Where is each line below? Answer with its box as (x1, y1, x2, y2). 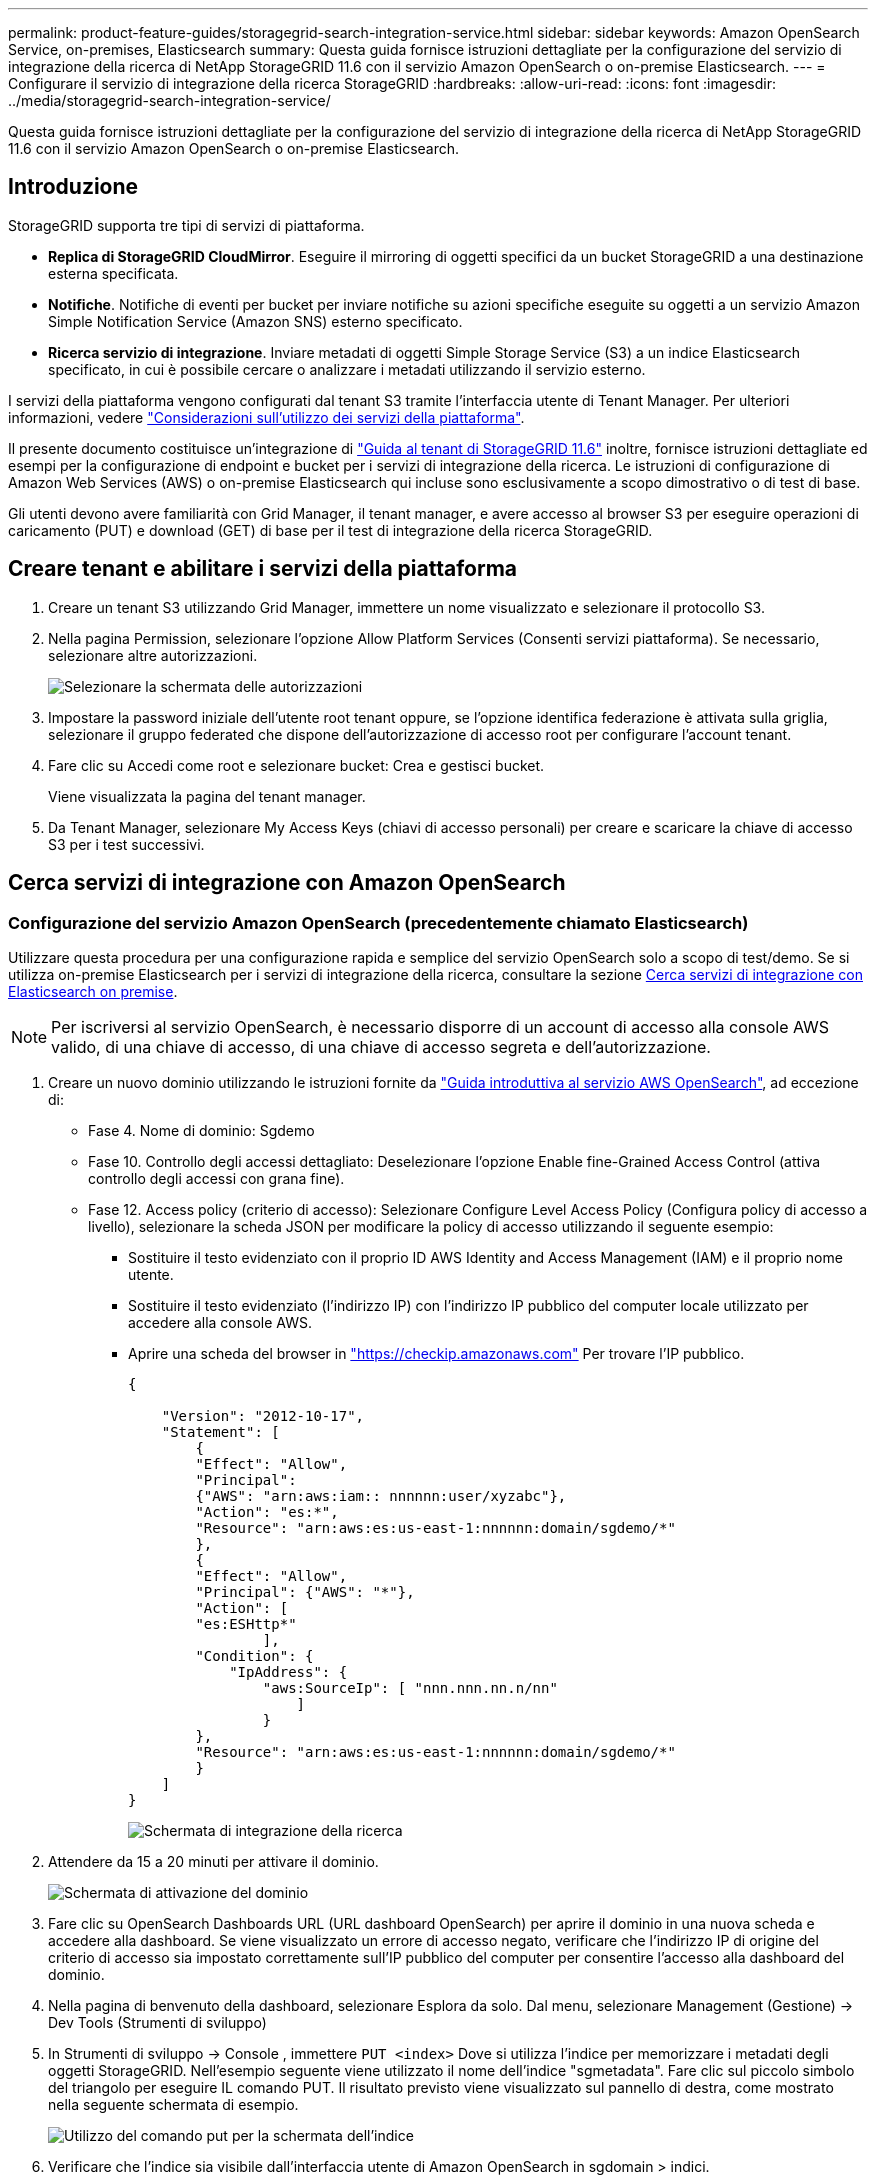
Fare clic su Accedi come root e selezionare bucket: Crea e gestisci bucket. (48, 756, 545, 774)
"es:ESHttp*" (195, 1615, 297, 1632)
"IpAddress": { (229, 1663, 348, 1680)
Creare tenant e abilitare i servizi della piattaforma (8, 556, 517, 582)
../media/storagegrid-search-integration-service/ (8, 92, 331, 109)
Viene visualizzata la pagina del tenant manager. (48, 787, 366, 805)
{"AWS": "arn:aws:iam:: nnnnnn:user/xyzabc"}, (195, 1487, 567, 1504)
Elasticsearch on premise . (8, 982, 178, 1000)
